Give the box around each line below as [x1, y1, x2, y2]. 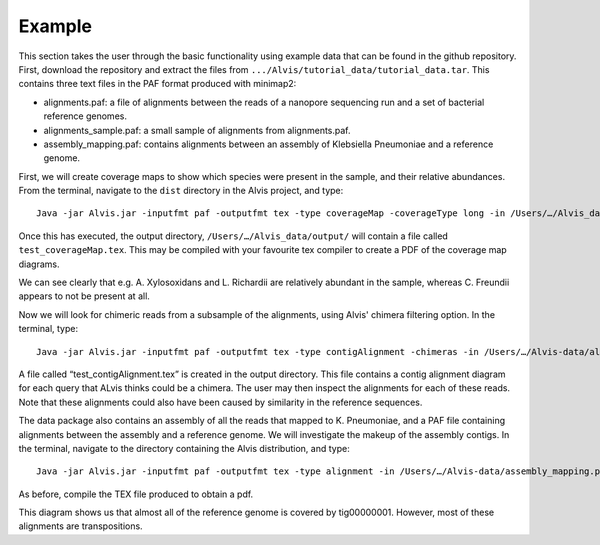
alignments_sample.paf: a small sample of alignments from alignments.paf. [43, 124, 351, 136]
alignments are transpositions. [18, 520, 144, 532]
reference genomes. [43, 110, 127, 122]
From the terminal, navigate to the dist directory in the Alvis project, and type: [18, 185, 344, 197]
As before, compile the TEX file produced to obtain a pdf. [18, 488, 254, 500]
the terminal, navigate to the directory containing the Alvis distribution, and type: [18, 442, 350, 454]
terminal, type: [18, 323, 79, 335]
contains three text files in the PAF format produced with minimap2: [18, 78, 297, 90]
